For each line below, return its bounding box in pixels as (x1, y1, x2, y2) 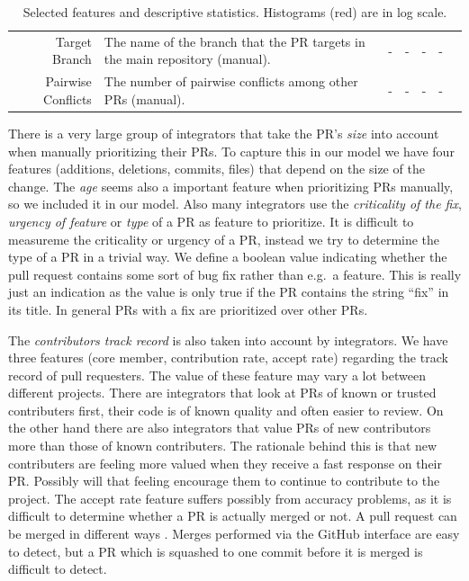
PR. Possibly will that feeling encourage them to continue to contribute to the (8, 471, 440, 490)
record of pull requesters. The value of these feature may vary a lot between (8, 365, 426, 384)
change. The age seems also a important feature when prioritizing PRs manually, (8, 176, 454, 195)
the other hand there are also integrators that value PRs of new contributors (8, 418, 431, 437)
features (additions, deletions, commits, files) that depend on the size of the (8, 159, 425, 178)
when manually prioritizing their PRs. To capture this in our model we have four (8, 141, 455, 160)
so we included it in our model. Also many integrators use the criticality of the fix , (8, 194, 462, 213)
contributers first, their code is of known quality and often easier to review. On (8, 400, 444, 419)
